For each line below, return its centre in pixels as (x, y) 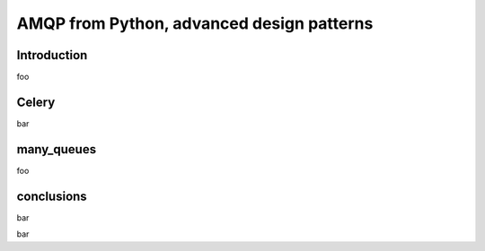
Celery (36, 102)
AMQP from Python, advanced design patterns (195, 23)
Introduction (52, 55)
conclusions (52, 196)
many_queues (57, 149)
